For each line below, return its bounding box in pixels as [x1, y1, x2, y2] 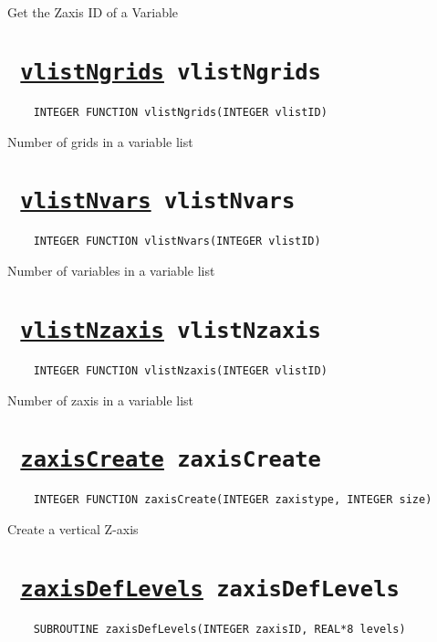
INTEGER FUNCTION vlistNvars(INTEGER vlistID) [33, 235, 321, 248]
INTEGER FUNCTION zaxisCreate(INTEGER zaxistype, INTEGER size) [33, 493, 432, 507]
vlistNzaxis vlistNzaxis [20, 317, 321, 343]
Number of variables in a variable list [7, 261, 215, 279]
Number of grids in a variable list [7, 132, 193, 151]
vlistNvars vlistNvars [20, 188, 296, 215]
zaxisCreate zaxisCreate [20, 447, 321, 473]
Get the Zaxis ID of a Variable [7, 3, 179, 21]
